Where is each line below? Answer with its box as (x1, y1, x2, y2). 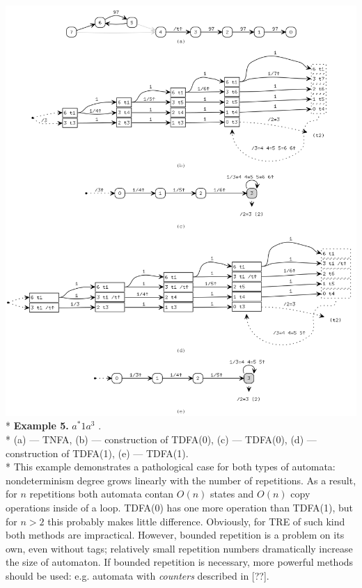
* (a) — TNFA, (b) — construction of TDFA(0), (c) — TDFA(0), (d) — (6, 432, 317, 446)
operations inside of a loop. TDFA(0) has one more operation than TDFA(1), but (6, 500, 353, 514)
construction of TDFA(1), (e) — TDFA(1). (6, 445, 189, 460)
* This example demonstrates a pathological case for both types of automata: (6, 459, 336, 474)
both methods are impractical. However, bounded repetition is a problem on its (6, 527, 345, 542)
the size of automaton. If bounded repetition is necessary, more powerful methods (6, 555, 354, 569)
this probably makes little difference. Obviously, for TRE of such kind (47, 514, 345, 528)
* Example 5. (6, 418, 69, 433)
